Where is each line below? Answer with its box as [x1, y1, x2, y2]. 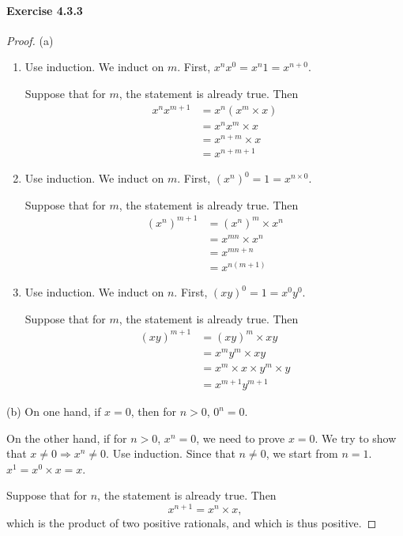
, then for [130, 403, 176, 420]
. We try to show [314, 429, 397, 446]
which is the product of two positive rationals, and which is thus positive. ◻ [6, 515, 377, 531]
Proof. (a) [6, 32, 54, 48]
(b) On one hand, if [6, 403, 101, 420]
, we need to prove [196, 429, 285, 446]
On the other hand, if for [6, 429, 127, 446]
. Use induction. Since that [106, 445, 235, 462]
